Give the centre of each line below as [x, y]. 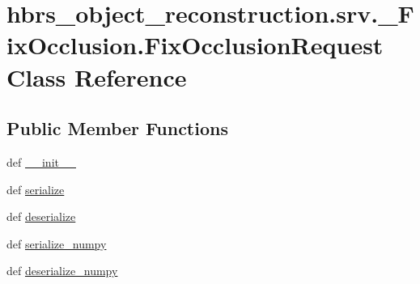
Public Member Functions [117, 128]
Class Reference [97, 76]
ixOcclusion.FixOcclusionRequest [195, 45]
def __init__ [41, 161]
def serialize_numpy [57, 243]
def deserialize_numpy [62, 271]
